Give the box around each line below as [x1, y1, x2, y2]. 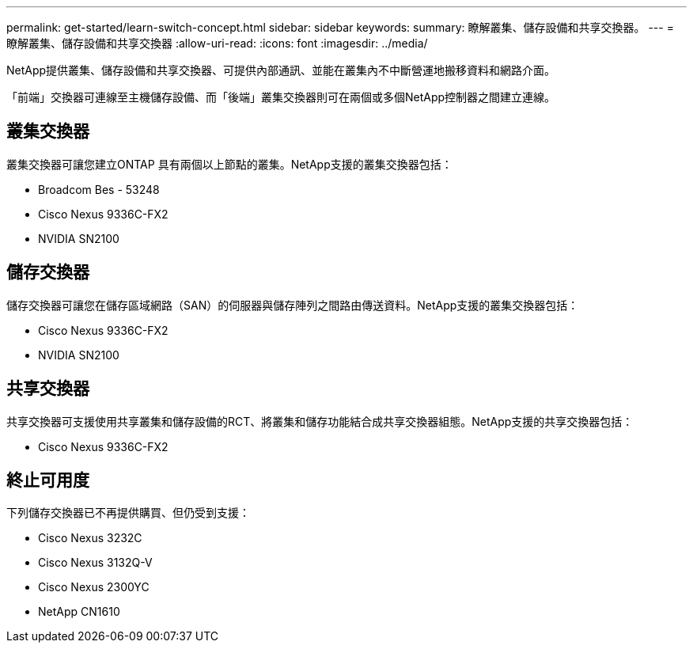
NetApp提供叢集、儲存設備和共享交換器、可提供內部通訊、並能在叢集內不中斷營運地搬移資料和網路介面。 [6, 63, 556, 77]
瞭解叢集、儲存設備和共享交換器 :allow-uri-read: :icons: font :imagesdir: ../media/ [6, 36, 428, 50]
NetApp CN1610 [38, 605, 120, 619]
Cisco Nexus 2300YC [38, 580, 150, 594]
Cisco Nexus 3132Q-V [38, 556, 153, 570]
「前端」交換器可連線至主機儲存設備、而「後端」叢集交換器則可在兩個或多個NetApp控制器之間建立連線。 [6, 90, 556, 104]
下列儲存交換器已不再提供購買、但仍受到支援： [6, 506, 250, 520]
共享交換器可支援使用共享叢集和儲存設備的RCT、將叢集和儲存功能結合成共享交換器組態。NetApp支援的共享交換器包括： [6, 414, 634, 428]
